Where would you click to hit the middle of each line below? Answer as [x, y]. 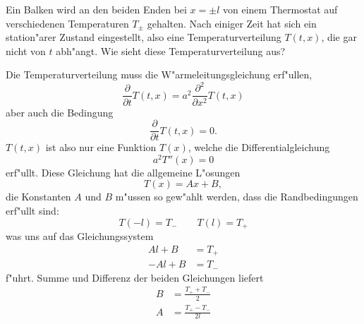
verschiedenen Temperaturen [67, 23]
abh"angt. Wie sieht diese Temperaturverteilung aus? [171, 50]
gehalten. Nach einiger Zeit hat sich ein [232, 23]
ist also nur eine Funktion [101, 147]
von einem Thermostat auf [280, 9]
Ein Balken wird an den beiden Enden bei [96, 9]
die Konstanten [38, 197]
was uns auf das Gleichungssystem [80, 236]
